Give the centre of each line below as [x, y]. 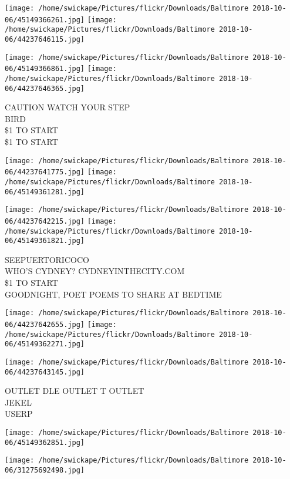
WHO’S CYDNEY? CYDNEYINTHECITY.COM [95, 271]
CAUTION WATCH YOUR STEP [68, 107]
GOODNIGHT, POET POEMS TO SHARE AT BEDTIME [113, 294]
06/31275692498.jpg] [45, 470]
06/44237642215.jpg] [45, 221]
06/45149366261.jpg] [45, 20]
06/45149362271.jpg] [45, 344]
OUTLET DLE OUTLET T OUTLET [75, 391]
